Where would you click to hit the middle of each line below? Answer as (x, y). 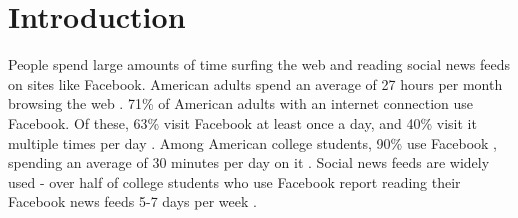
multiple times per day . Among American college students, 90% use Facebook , (253, 142)
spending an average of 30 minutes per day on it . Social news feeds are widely (249, 162)
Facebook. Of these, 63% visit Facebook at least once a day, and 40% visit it (242, 122)
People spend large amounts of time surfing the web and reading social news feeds (259, 64)
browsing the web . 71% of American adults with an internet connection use (241, 103)
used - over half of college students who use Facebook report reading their (234, 181)
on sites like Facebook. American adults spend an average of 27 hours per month (255, 83)
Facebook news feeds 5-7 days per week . (132, 201)
